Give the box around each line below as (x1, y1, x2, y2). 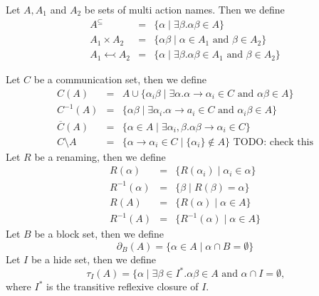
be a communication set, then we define (33, 72, 207, 87)
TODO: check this (233, 137, 313, 147)
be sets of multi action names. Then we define (84, 2, 285, 16)
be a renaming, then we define (34, 149, 166, 164)
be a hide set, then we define (31, 251, 156, 266)
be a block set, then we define (34, 226, 164, 241)
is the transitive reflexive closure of (46, 279, 199, 294)
